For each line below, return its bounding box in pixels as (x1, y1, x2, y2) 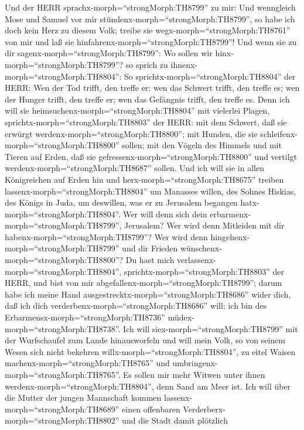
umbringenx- (172, 357, 218, 369)
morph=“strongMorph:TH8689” (5, 402, 119, 415)
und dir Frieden (122, 242, 178, 254)
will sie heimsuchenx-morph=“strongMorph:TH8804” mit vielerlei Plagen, (5, 104, 270, 117)
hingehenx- (210, 230, 250, 243)
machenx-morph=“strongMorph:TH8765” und (5, 357, 170, 369)
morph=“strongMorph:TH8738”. (5, 322, 121, 335)
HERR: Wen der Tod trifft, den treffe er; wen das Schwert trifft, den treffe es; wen (5, 81, 300, 94)
